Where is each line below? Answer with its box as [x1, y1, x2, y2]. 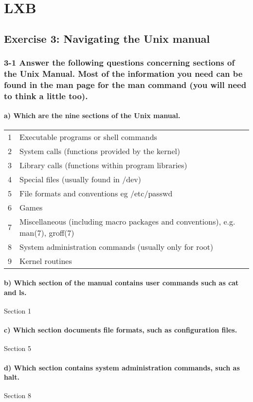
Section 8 [4, 390, 31, 401]
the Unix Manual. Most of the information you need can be [4, 68, 243, 79]
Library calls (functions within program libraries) [19, 159, 187, 171]
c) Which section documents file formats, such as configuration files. [4, 325, 237, 335]
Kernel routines [19, 255, 72, 266]
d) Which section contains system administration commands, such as [4, 362, 240, 372]
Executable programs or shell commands [19, 131, 157, 142]
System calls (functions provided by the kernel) [19, 145, 181, 157]
